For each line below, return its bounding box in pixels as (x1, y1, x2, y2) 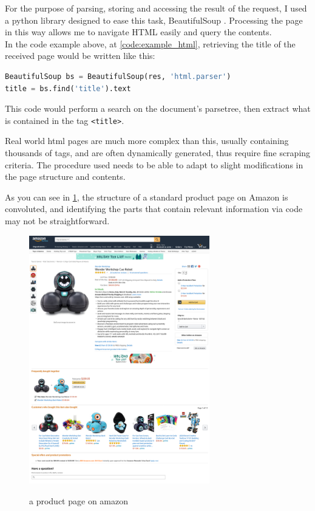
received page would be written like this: (5, 49, 155, 62)
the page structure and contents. (5, 170, 126, 183)
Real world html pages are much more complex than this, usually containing (5, 134, 289, 147)
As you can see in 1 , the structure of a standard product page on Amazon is (5, 190, 288, 203)
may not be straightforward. (5, 214, 110, 227)
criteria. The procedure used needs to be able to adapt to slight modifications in (5, 158, 303, 171)
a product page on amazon (29, 494, 128, 507)
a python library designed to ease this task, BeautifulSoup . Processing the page (5, 13, 303, 26)
